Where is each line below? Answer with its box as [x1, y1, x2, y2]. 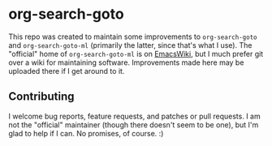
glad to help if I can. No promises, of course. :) [8, 128, 164, 138]
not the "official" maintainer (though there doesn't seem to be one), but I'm [8, 119, 259, 130]
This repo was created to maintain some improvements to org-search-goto [8, 32, 257, 41]
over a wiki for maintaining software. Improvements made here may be [8, 58, 244, 67]
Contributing [8, 90, 75, 104]
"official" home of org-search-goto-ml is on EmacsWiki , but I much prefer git [8, 49, 264, 58]
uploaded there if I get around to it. [8, 66, 125, 75]
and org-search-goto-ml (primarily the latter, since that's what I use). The [8, 40, 253, 49]
